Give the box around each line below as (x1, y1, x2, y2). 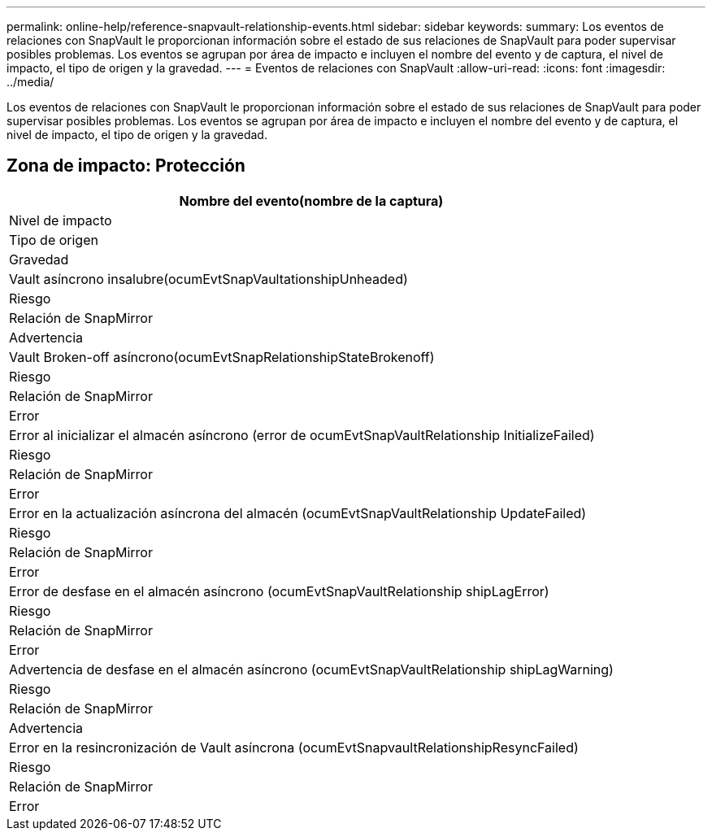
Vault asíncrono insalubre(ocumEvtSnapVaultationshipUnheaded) (9, 270, 408, 287)
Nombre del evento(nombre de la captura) (179, 192, 444, 209)
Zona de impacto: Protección (7, 155, 245, 177)
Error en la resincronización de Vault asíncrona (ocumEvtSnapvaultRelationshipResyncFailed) (9, 739, 579, 756)
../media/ (7, 75, 54, 89)
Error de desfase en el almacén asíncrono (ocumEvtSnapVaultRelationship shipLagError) (9, 582, 549, 599)
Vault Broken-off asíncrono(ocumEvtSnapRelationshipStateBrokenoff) (9, 348, 435, 365)
